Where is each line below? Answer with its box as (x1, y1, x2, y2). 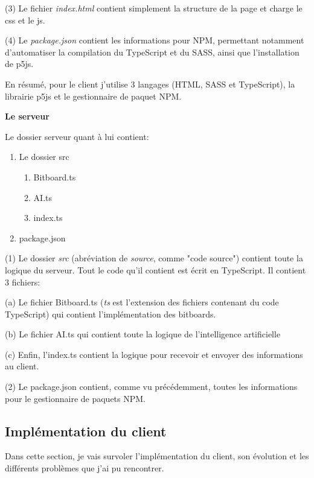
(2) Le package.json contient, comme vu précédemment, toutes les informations (5, 380, 298, 393)
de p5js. (5, 57, 34, 70)
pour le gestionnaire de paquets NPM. (5, 392, 146, 404)
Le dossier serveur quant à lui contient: (5, 130, 149, 142)
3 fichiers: (5, 275, 40, 288)
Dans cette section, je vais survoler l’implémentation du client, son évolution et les (5, 450, 309, 462)
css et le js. (5, 13, 45, 26)
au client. (5, 360, 39, 372)
